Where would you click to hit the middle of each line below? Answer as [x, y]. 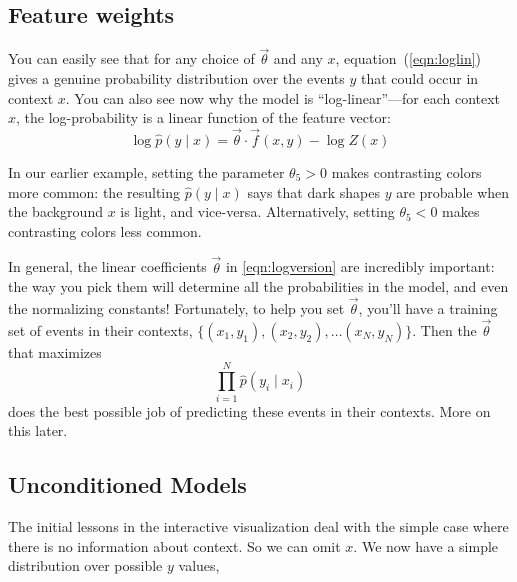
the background [55, 211]
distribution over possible [85, 565]
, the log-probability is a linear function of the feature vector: [203, 117]
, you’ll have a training [428, 308]
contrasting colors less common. [105, 230]
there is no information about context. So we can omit [174, 545]
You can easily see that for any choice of [131, 58]
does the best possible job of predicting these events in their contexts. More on [249, 410]
